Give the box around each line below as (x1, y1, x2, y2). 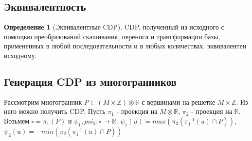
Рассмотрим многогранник (4, 96, 82, 107)
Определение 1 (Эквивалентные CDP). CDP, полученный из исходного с (4, 22, 224, 32)
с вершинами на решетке (142, 96, 216, 107)
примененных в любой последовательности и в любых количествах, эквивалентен (4, 41, 247, 51)
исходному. (4, 50, 37, 60)
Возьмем (4, 115, 30, 125)
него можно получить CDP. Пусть (4, 106, 106, 116)
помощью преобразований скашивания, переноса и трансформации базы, (4, 31, 220, 41)
